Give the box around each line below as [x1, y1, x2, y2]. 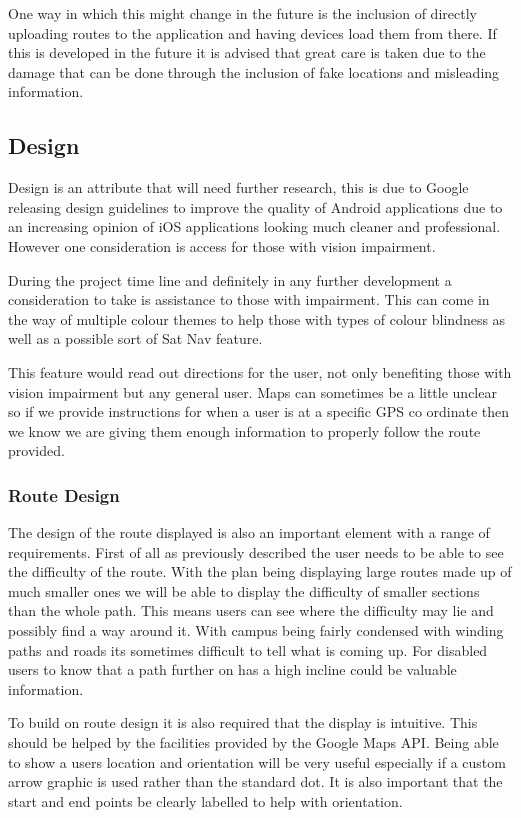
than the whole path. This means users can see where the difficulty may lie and [8, 600, 494, 621]
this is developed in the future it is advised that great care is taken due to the [8, 42, 486, 63]
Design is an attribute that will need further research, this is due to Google [8, 177, 469, 198]
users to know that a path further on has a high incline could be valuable [8, 659, 457, 680]
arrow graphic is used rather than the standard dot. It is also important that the [8, 771, 503, 792]
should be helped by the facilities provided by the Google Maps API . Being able [8, 732, 499, 753]
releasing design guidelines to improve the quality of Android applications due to [8, 196, 503, 217]
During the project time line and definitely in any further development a [8, 269, 452, 290]
